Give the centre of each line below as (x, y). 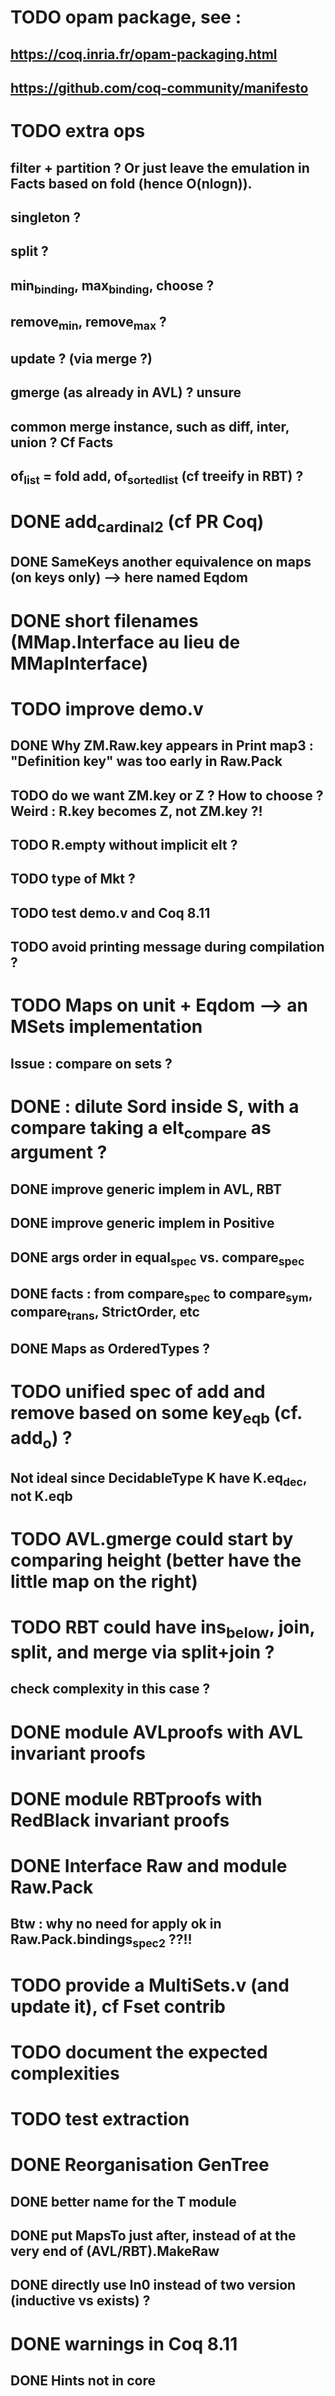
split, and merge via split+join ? (142, 1652)
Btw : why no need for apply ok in (116, 1924)
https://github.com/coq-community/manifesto (159, 87)
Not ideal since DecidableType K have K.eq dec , (159, 1479)
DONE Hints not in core (83, 2380)
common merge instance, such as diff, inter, (150, 426)
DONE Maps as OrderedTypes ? (110, 1349)
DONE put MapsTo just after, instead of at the (153, 2235)
